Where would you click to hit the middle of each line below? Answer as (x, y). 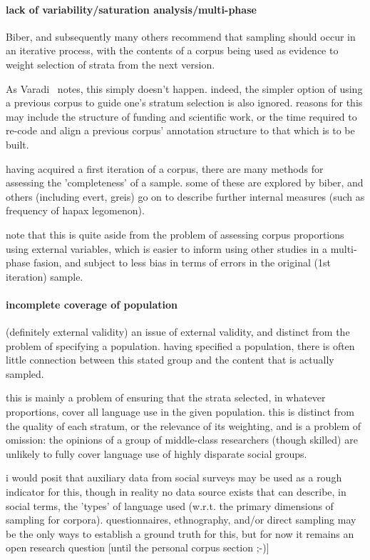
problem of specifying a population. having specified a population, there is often (180, 345)
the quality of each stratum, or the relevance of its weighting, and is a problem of (184, 425)
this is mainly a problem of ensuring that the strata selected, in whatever (166, 397)
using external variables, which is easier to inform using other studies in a (167, 248)
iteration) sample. (45, 276)
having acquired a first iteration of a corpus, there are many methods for (165, 168)
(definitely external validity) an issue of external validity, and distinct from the (178, 332)
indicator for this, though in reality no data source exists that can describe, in (176, 492)
